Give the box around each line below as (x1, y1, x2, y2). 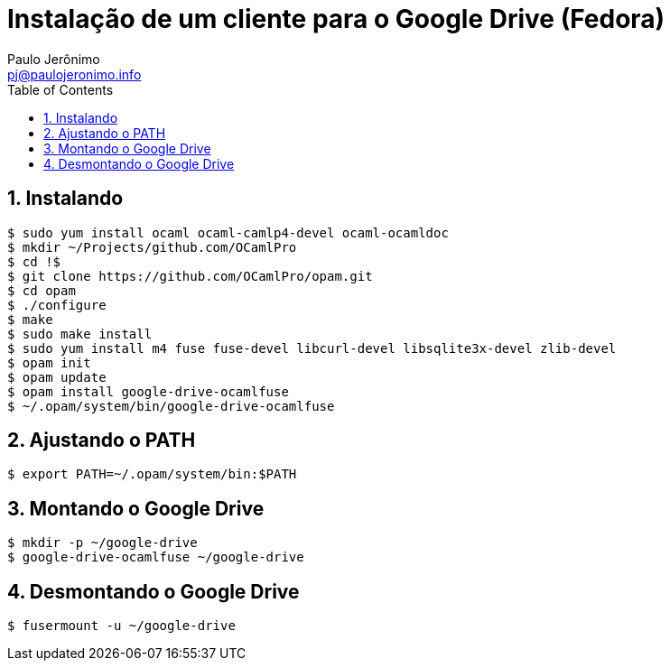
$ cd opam (7, 283, 76, 298)
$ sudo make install (7, 326, 153, 341)
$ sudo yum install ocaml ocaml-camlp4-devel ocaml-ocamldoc (7, 225, 449, 240)
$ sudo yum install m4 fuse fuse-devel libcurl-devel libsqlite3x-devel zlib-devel (7, 340, 617, 356)
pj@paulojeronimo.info (7, 66, 142, 82)
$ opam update (7, 369, 107, 385)
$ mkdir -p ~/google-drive (7, 535, 198, 551)
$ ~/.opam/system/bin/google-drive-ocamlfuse (7, 398, 335, 413)
